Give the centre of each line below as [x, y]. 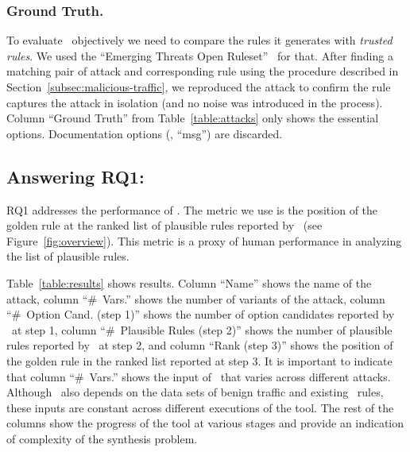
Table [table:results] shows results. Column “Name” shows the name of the [189, 282]
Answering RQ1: [75, 176]
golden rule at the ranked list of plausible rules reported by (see [164, 225]
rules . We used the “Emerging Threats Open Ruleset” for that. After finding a [200, 55]
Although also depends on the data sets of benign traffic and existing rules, [195, 392]
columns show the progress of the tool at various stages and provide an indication [205, 423]
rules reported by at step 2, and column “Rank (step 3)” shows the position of [200, 345]
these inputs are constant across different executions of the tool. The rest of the [200, 407]
